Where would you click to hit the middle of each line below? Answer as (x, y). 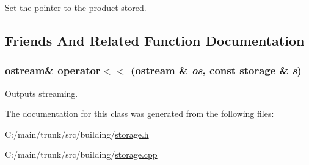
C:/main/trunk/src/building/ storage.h (77, 134)
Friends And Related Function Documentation (155, 40)
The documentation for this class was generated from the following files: (140, 114)
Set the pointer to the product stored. (76, 7)
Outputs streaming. (42, 93)
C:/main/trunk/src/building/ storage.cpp (81, 154)
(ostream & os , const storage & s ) (216, 70)
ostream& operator (53, 70)
